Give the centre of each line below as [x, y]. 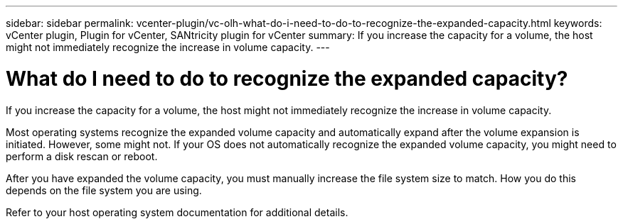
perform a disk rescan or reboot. [82, 156]
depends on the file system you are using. [104, 190]
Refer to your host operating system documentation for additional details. [177, 212]
